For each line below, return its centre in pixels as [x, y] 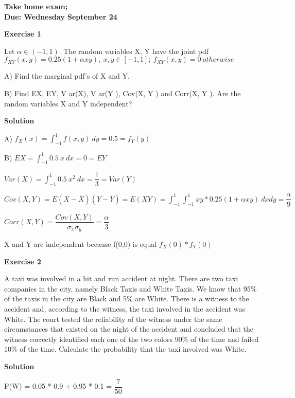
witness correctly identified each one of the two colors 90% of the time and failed [132, 339]
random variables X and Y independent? [68, 103]
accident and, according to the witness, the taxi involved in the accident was [125, 308]
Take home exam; [36, 6]
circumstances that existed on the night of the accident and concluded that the [129, 329]
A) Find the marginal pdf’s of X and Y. [67, 76]
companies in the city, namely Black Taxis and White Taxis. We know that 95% [131, 288]
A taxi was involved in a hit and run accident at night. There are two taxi [121, 278]
